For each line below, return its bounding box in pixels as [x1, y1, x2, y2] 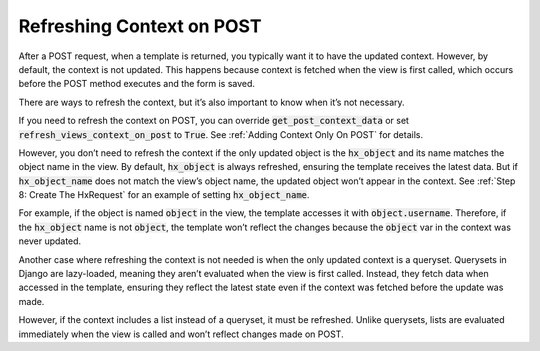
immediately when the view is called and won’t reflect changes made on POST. [18, 328, 344, 340]
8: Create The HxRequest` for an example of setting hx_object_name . [18, 189, 310, 201]
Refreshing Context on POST [18, 15, 262, 37]
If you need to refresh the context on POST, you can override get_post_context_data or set [18, 115, 410, 127]
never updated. [18, 235, 82, 247]
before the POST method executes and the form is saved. [18, 78, 255, 90]
